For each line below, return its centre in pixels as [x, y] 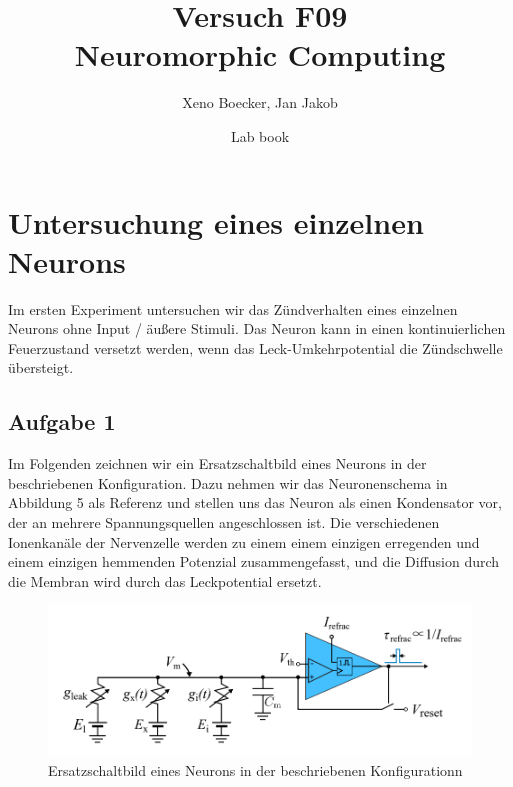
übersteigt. [41, 367]
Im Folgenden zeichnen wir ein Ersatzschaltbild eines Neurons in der [217, 463]
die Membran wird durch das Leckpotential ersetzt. [165, 580]
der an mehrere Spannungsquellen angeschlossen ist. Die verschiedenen [224, 521]
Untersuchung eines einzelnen [216, 221]
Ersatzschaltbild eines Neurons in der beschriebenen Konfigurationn [255, 769]
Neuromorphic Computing [260, 54]
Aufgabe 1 [62, 421]
